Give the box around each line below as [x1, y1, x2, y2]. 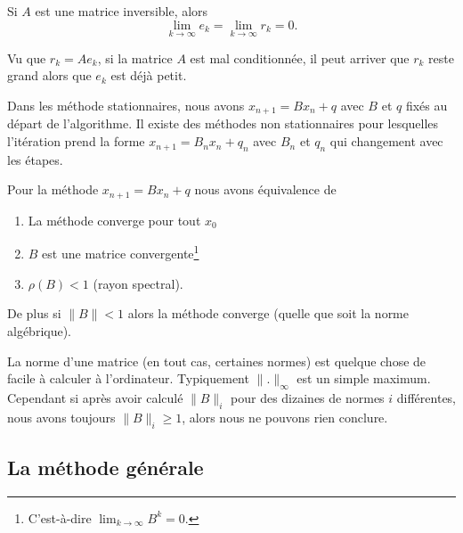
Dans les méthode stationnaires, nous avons [7, 96, 245, 114]
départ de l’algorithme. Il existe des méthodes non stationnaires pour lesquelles [7, 114, 439, 133]
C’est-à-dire [28, 508, 92, 527]
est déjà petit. [110, 66, 187, 85]
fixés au [405, 96, 448, 114]
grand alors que [7, 66, 92, 85]
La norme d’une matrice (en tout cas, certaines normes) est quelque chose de [7, 351, 426, 370]
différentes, [396, 388, 457, 406]
